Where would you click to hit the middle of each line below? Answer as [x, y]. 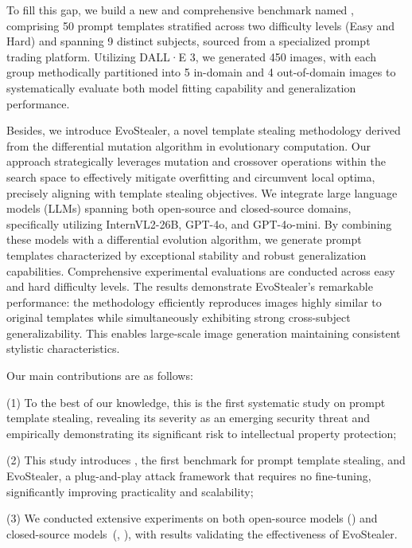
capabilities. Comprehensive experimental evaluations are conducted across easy [201, 270]
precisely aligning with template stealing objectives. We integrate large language [202, 192]
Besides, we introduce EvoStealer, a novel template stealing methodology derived [204, 130]
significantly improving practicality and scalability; [130, 491]
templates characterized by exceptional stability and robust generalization [187, 254]
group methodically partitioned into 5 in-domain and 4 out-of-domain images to [201, 72]
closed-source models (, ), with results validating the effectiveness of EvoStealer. [202, 533]
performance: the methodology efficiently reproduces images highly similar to [194, 301]
